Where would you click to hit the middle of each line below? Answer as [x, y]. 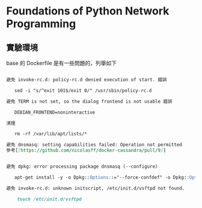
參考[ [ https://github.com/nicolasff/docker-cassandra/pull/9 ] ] [86, 151]
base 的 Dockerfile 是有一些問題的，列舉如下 [62, 63]
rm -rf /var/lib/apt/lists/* [50, 134]
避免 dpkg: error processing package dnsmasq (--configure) [82, 167]
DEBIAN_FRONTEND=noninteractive [55, 112]
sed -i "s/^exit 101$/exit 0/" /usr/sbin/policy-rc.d [83, 90]
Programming [41, 24]
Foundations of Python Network [88, 11]
